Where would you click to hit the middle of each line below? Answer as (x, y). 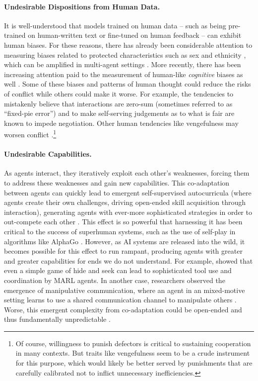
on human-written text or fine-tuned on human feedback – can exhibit (135, 35)
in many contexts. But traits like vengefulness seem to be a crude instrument (133, 353)
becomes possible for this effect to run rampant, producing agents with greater (123, 251)
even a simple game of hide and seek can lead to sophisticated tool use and (118, 270)
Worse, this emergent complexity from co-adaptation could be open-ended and (123, 309)
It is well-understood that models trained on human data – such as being (115, 25)
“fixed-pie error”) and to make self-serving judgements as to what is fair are (119, 113)
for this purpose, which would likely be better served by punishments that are (134, 363)
